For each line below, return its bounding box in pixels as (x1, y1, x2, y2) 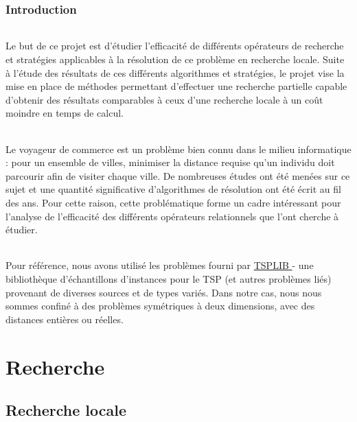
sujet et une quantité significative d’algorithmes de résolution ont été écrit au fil (5, 182, 341, 196)
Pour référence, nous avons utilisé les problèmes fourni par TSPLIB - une (5, 258, 314, 272)
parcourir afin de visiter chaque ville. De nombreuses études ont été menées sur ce (5, 168, 350, 183)
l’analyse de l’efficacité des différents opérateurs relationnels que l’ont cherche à (5, 209, 339, 223)
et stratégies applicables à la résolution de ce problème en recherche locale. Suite (5, 52, 345, 67)
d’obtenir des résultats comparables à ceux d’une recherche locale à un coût (5, 92, 323, 106)
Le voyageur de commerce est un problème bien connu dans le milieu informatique (5, 141, 352, 156)
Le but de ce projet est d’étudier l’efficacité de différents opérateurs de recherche (5, 38, 344, 53)
